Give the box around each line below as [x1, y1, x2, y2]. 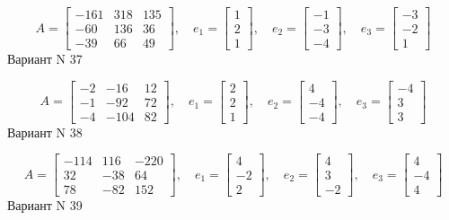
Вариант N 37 [7, 49, 83, 68]
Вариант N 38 [7, 122, 83, 141]
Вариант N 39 [7, 196, 83, 215]
